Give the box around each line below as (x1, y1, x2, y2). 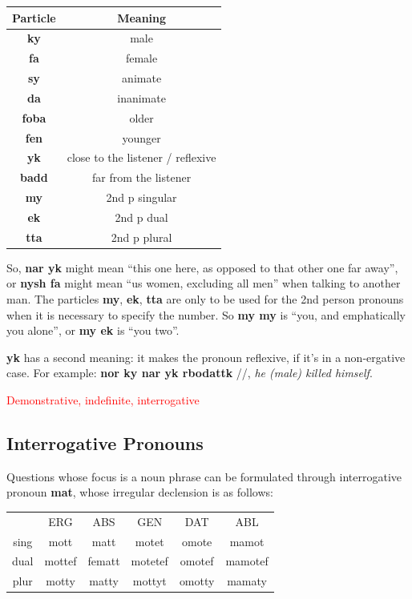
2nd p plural (111, 228, 172, 245)
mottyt (132, 573, 167, 589)
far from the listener (92, 169, 192, 186)
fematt (87, 553, 120, 569)
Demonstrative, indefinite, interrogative (6, 392, 200, 408)
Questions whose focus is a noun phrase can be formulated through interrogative (6, 468, 402, 484)
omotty (179, 573, 215, 589)
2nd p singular (106, 189, 177, 206)
